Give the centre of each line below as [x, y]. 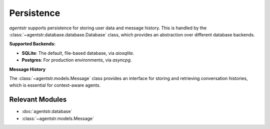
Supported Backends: [32, 44]
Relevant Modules [38, 100]
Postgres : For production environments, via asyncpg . [77, 60]
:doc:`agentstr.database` [47, 112]
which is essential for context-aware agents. [55, 85]
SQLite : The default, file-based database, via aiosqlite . [78, 53]
